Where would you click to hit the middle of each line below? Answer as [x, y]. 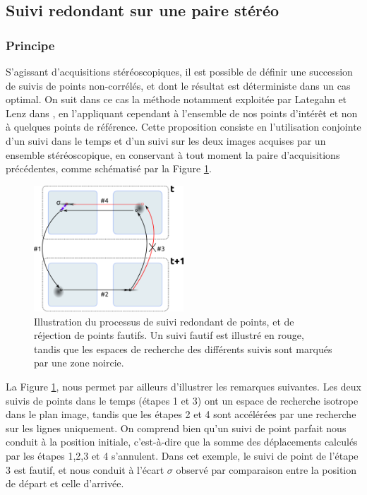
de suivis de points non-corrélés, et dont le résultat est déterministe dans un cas [178, 85]
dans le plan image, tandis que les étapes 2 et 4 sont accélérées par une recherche [181, 414]
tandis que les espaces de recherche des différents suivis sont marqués [183, 348]
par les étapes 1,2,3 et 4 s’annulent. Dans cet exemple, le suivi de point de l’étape [182, 455]
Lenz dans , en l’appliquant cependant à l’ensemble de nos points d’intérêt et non [182, 113]
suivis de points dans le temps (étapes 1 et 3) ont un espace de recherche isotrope [182, 400]
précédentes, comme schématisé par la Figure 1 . [109, 168]
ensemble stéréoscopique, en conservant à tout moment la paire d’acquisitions [173, 154]
